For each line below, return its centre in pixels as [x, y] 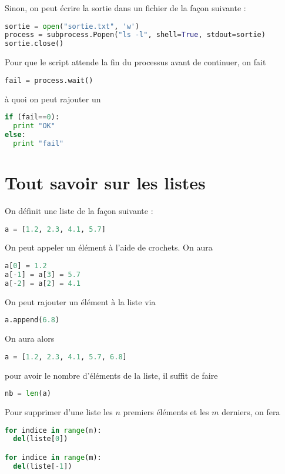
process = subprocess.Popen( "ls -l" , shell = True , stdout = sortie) [135, 35]
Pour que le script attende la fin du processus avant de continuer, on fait [135, 62]
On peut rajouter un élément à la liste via [80, 301]
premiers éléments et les [166, 412]
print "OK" [34, 126]
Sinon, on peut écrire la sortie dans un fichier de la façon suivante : [125, 8]
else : [15, 135]
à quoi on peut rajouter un [53, 99]
